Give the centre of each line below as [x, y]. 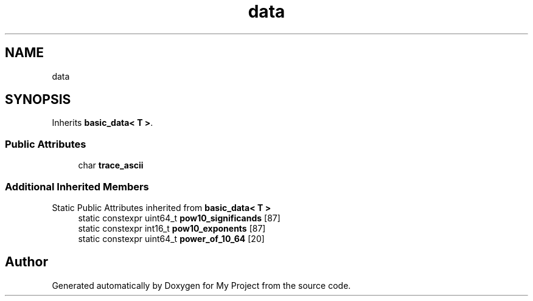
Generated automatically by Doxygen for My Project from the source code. [201, 285]
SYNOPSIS [38, 100]
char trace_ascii [111, 165]
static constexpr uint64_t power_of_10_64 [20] [171, 238]
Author [26, 262]
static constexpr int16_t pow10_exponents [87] [172, 228]
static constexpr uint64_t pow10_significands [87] [179, 218]
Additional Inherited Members [77, 186]
